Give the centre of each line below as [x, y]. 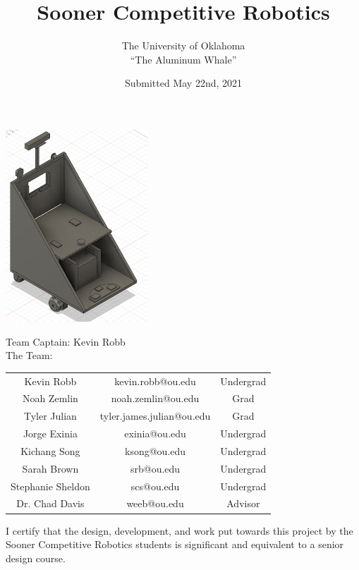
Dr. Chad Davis [50, 503]
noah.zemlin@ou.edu [155, 398]
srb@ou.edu [155, 468]
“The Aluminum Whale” [183, 59]
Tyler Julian [50, 416]
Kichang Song [50, 450]
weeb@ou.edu [155, 503]
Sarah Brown [50, 468]
